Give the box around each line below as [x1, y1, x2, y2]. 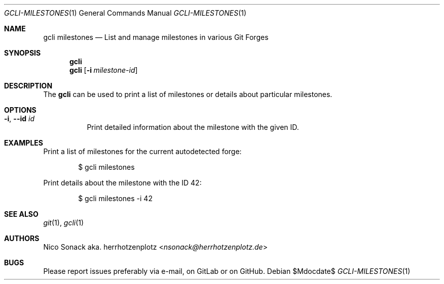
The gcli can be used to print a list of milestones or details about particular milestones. [43, 90, 332, 99]
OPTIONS [4, 106, 36, 114]
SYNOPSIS [4, 49, 41, 57]
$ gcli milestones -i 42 [78, 194, 153, 203]
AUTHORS [4, 234, 40, 243]
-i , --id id [4, 114, 34, 123]
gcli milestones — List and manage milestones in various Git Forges [43, 33, 269, 41]
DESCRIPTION [4, 81, 53, 90]
